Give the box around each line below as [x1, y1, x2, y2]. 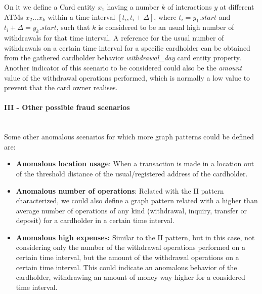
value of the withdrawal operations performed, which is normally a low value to [4, 72, 250, 83]
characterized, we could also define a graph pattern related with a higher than [16, 195, 258, 206]
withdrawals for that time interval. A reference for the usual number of [4, 32, 224, 43]
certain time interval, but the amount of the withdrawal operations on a [16, 252, 239, 263]
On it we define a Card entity [4, 2, 96, 12]
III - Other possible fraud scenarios [4, 102, 130, 113]
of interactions [167, 2, 212, 12]
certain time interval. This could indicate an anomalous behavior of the [16, 262, 237, 272]
